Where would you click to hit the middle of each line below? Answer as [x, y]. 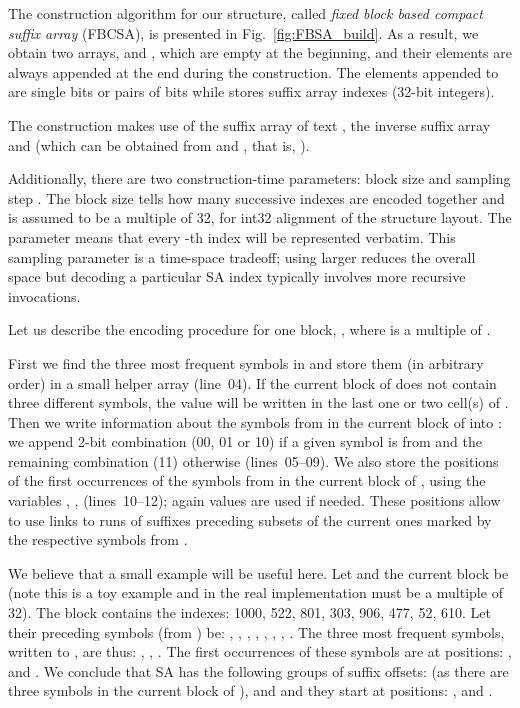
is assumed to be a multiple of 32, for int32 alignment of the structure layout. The [260, 217]
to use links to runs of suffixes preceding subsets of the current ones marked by [250, 519]
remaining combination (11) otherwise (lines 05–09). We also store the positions [253, 460]
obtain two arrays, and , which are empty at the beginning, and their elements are [260, 52]
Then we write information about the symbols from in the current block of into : [255, 421]
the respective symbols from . [98, 539]
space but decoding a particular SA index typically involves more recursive [237, 276]
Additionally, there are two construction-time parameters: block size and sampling [259, 178]
